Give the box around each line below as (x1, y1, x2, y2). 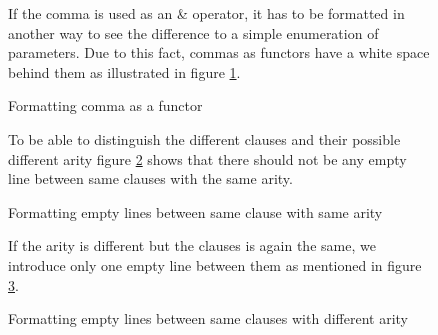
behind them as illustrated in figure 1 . (8, 61, 241, 82)
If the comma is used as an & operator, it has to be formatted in (8, 3, 405, 23)
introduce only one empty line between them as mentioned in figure (8, 254, 422, 275)
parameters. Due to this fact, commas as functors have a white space (8, 42, 430, 63)
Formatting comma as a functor (8, 95, 203, 116)
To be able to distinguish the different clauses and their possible (8, 128, 401, 149)
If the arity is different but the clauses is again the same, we (8, 235, 376, 256)
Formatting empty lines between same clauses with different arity (8, 308, 408, 329)
